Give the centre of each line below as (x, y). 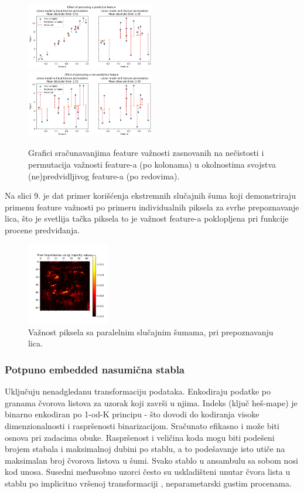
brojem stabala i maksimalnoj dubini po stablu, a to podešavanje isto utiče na (145, 449)
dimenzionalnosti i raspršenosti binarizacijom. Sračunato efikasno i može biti (142, 426)
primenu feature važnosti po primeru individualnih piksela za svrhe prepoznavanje (152, 207)
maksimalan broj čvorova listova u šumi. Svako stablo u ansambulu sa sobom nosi (151, 460)
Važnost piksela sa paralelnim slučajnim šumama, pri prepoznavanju (151, 331)
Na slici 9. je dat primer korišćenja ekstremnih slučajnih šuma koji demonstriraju (150, 195)
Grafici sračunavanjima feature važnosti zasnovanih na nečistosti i (146, 153)
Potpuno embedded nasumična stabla (95, 369)
